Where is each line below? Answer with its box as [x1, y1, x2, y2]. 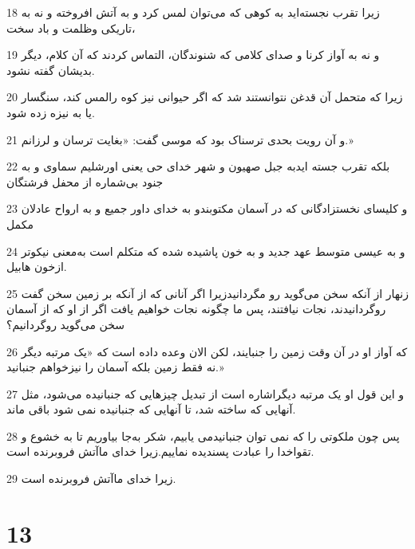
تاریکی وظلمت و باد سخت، [6, 19, 136, 36]
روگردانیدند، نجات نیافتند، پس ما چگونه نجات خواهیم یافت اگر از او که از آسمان [6, 300, 386, 317]
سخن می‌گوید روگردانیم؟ [6, 316, 125, 332]
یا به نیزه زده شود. [6, 104, 95, 120]
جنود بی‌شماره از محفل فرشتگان [6, 173, 164, 190]
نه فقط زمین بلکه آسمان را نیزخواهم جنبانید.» [6, 359, 224, 375]
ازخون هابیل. [6, 258, 67, 275]
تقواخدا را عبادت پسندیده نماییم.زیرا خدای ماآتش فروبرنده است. [6, 443, 314, 460]
